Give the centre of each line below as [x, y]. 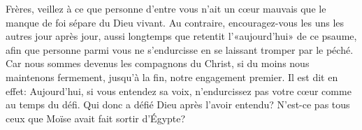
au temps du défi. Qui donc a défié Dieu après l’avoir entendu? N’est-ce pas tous [178, 104]
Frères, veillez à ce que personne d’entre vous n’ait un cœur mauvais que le [166, 8]
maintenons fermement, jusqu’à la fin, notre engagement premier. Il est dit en [172, 77]
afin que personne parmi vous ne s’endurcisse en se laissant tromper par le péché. [180, 49]
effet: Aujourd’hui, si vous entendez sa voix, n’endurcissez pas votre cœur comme [179, 91]
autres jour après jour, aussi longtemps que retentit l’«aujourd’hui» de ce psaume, [181, 36]
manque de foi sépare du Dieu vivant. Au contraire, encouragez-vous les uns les [175, 22]
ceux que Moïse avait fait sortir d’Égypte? [96, 118]
